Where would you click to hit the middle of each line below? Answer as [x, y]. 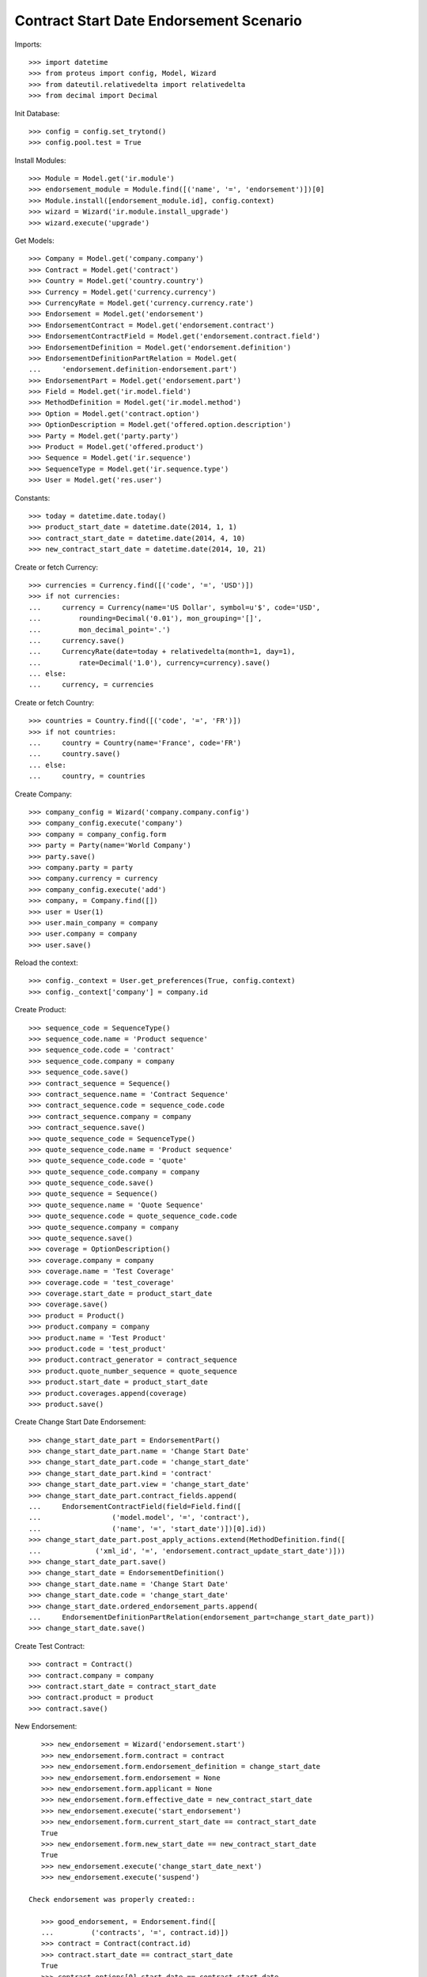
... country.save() [75, 754]
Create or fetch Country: [55, 702]
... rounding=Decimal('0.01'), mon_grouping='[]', [145, 618]
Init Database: [37, 113]
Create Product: [40, 1010]
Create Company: [43, 794]
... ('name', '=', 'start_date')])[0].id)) [147, 1529]
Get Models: [34, 240]
